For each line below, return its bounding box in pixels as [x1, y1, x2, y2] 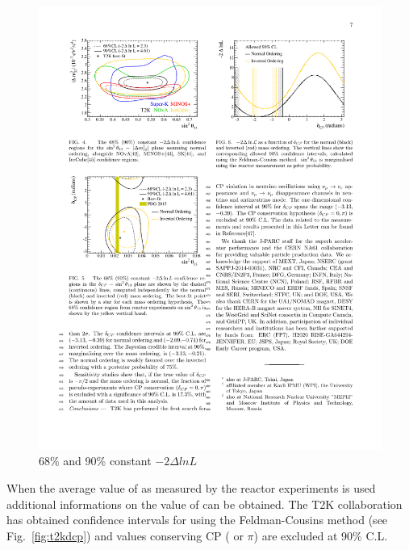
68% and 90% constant [39, 452, 152, 469]
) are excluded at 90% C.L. [253, 527, 388, 544]
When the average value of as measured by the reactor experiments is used [6, 480, 376, 497]
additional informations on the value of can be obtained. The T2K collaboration [6, 495, 403, 512]
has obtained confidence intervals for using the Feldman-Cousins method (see [6, 511, 388, 528]
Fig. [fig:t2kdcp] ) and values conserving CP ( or [6, 527, 244, 544]
